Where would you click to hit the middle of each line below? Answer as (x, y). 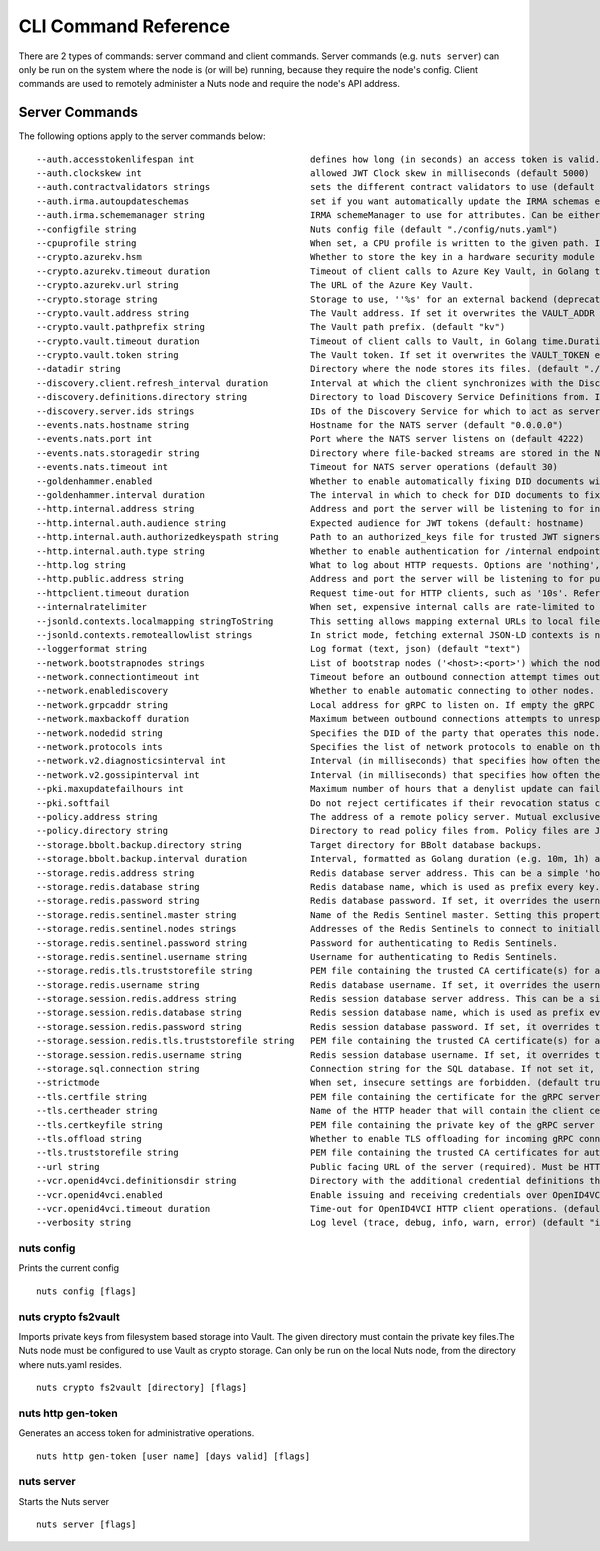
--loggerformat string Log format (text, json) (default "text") (279, 649)
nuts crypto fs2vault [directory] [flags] (142, 1388)
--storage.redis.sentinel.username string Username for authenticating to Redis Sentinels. (297, 956)
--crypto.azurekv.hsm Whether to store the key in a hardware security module (315, 257)
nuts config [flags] (86, 1291)
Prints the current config (69, 1268)
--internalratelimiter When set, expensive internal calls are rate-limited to (315, 607)
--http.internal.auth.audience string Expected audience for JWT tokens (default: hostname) (310, 523)
